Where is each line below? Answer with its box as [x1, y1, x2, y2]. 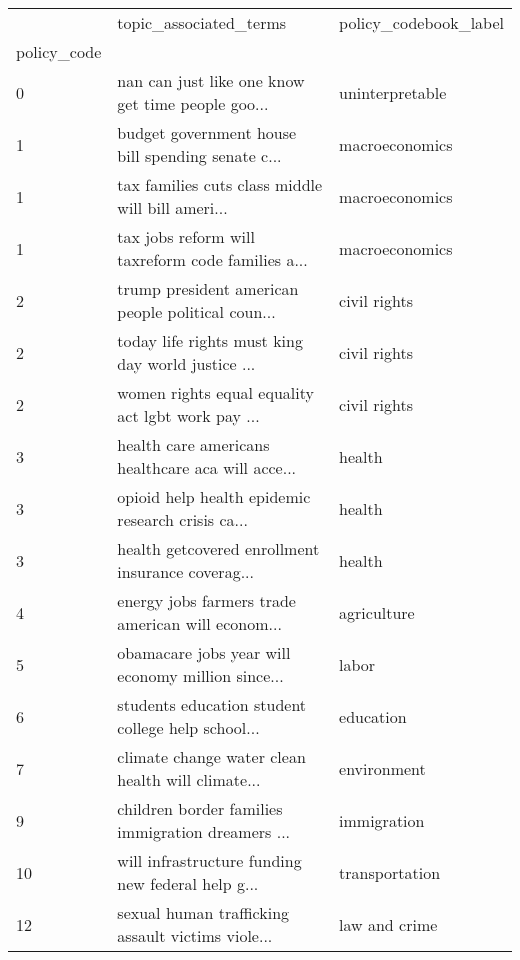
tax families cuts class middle [117, 173, 323, 196]
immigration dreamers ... [117, 820, 291, 843]
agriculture [339, 600, 415, 624]
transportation [339, 860, 441, 884]
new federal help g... [117, 872, 259, 895]
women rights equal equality [117, 381, 314, 404]
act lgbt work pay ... [117, 404, 260, 427]
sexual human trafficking [117, 901, 290, 924]
